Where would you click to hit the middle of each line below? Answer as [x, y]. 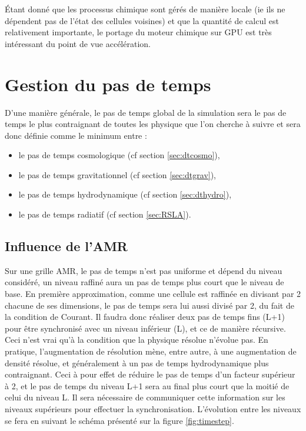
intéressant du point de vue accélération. [78, 43]
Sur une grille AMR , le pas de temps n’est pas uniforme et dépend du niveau [144, 270]
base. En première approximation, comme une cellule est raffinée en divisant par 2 [153, 294]
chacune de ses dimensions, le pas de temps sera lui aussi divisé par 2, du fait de [149, 305]
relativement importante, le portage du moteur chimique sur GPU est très [138, 32]
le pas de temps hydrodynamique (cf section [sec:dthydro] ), [125, 194]
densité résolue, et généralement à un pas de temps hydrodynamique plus [137, 362]
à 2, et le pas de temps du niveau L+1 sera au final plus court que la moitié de [147, 385]
